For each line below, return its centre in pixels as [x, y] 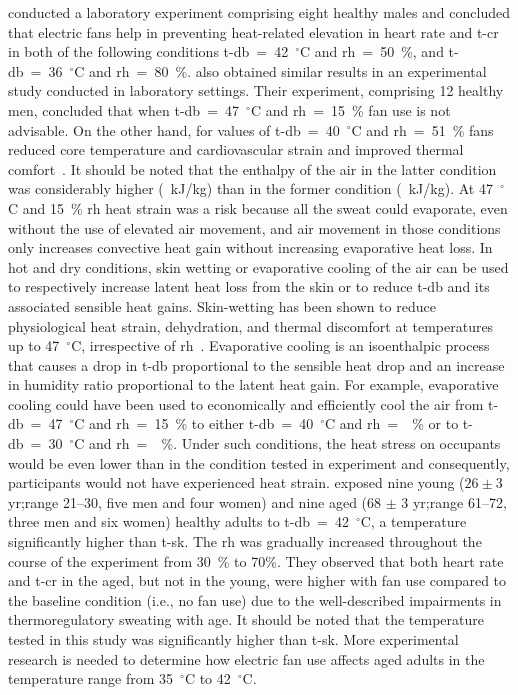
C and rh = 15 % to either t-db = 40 [194, 423]
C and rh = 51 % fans [422, 129]
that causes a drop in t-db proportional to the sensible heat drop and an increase [256, 364]
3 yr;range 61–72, [454, 501]
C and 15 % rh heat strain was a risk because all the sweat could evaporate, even [258, 207]
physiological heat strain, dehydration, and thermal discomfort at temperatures [251, 325]
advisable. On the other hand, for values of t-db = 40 [174, 129]
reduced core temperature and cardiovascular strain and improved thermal [236, 149]
